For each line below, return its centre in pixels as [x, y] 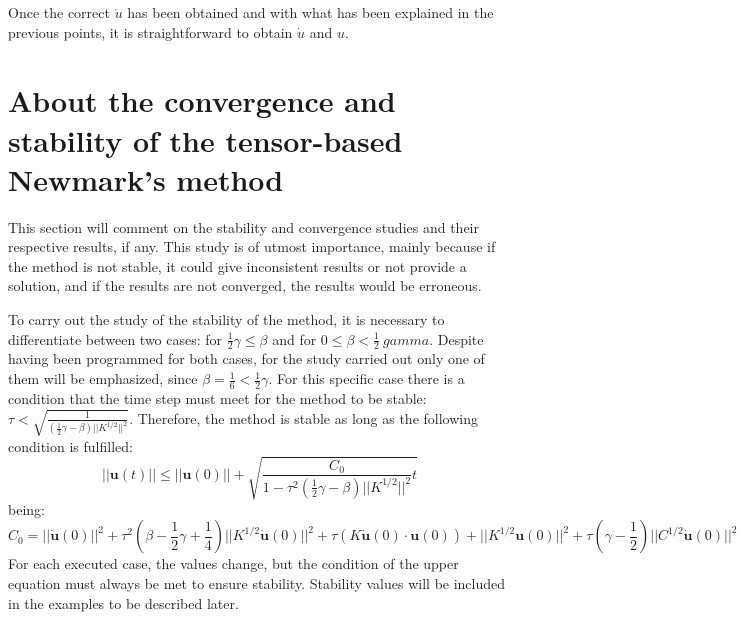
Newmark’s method [146, 178]
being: [26, 508]
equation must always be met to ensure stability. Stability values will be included [257, 583]
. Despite [456, 338]
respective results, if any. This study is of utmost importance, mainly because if [252, 246]
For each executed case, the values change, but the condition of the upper [233, 563]
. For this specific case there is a [366, 378]
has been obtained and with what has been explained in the [310, 12]
